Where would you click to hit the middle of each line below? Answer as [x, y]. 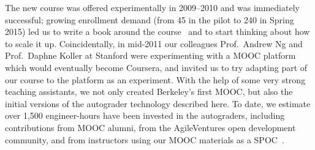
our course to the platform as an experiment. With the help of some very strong [155, 79]
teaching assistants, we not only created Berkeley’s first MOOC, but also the [149, 92]
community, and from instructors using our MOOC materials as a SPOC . [145, 139]
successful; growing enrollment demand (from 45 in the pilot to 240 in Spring [150, 19]
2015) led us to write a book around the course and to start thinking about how [157, 32]
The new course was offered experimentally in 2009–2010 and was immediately [152, 7]
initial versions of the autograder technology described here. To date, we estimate [158, 103]
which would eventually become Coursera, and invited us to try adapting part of [156, 67]
